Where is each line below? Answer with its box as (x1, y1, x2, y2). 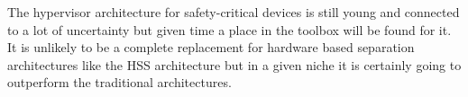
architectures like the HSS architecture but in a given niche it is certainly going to (7, 55, 462, 74)
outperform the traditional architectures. (7, 73, 232, 92)
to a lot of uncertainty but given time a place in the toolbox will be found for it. (7, 20, 452, 39)
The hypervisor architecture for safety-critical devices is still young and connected (7, 3, 460, 21)
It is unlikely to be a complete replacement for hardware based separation (7, 38, 415, 57)
